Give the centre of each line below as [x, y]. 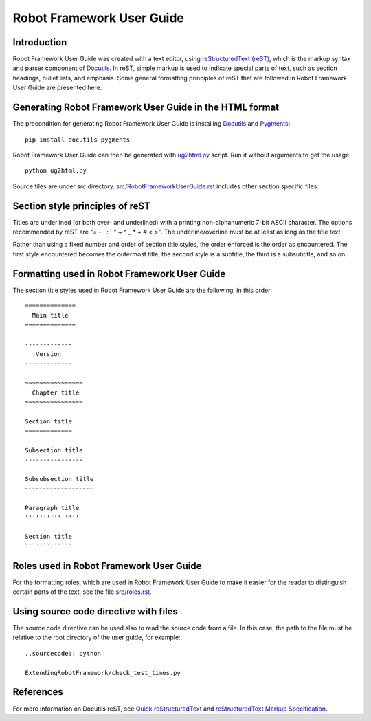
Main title [50, 315]
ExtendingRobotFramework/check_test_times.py [103, 673]
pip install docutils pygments [78, 140]
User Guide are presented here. [57, 88]
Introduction [40, 42]
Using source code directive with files [95, 611]
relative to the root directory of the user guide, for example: [97, 637]
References [38, 692]
